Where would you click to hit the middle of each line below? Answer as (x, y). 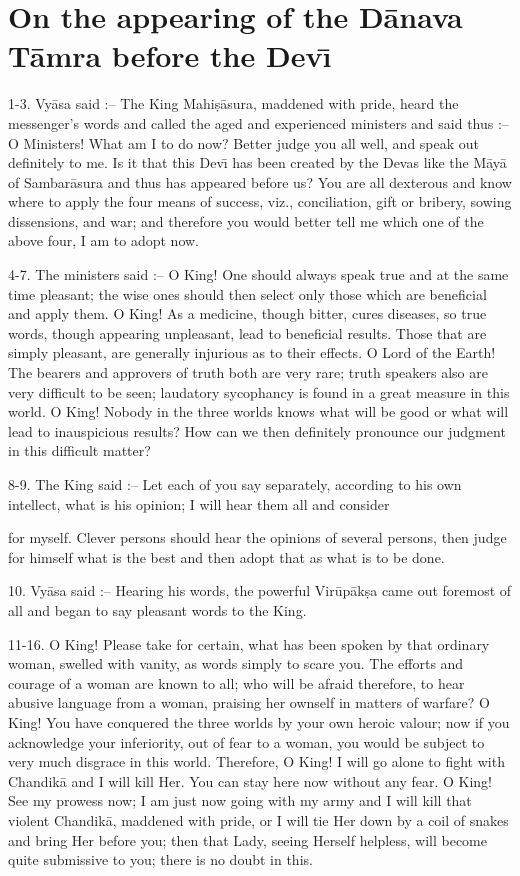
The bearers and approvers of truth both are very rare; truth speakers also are (248, 372)
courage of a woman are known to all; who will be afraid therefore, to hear (236, 682)
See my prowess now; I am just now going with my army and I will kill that (240, 800)
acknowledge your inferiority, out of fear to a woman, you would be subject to (246, 741)
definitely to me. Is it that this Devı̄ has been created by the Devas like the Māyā (257, 162)
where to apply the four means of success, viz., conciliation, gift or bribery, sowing (260, 201)
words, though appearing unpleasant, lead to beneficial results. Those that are (247, 332)
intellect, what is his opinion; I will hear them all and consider (199, 503)
